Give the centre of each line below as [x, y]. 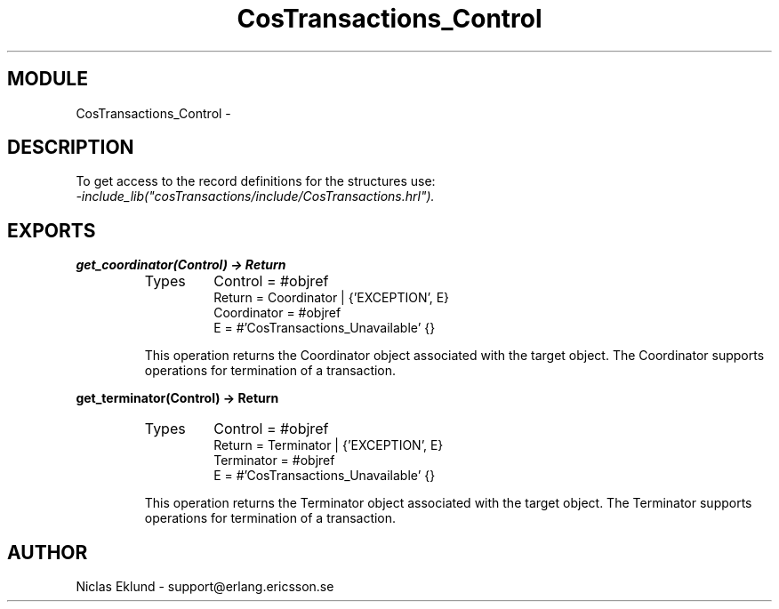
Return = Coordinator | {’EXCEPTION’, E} [332, 298]
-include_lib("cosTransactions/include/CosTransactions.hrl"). [255, 196]
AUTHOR [48, 552]
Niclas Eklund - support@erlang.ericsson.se [205, 587]
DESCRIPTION [71, 148]
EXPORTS [52, 230]
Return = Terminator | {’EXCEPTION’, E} [329, 445]
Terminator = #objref [274, 461]
